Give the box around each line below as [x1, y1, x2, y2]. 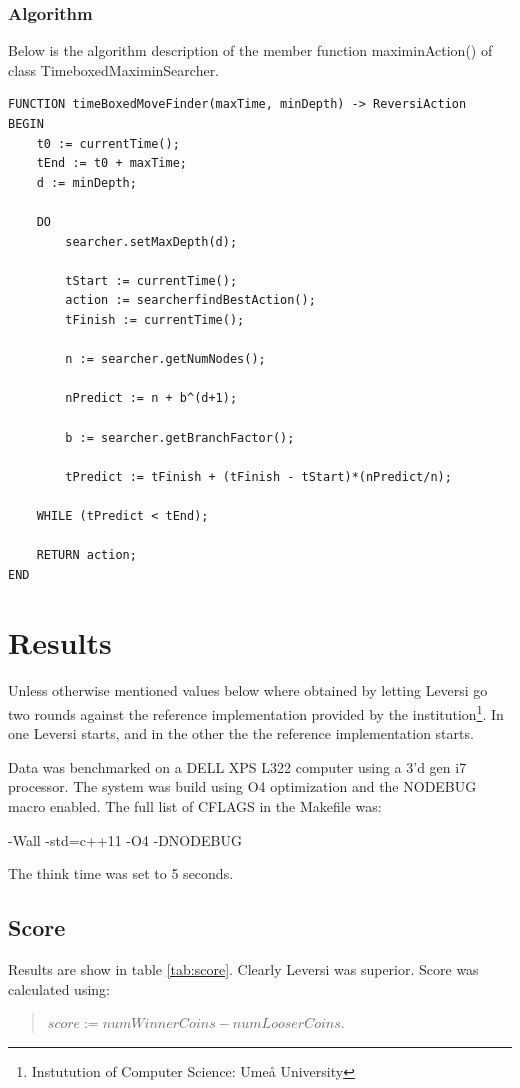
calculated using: [8, 978, 110, 999]
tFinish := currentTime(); [65, 312, 245, 327]
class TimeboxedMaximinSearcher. [8, 59, 220, 80]
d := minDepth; [36, 175, 137, 190]
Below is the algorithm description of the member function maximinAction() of [8, 40, 493, 61]
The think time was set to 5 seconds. [8, 863, 234, 884]
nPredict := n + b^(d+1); [65, 391, 238, 406]
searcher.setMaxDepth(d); [65, 234, 238, 249]
